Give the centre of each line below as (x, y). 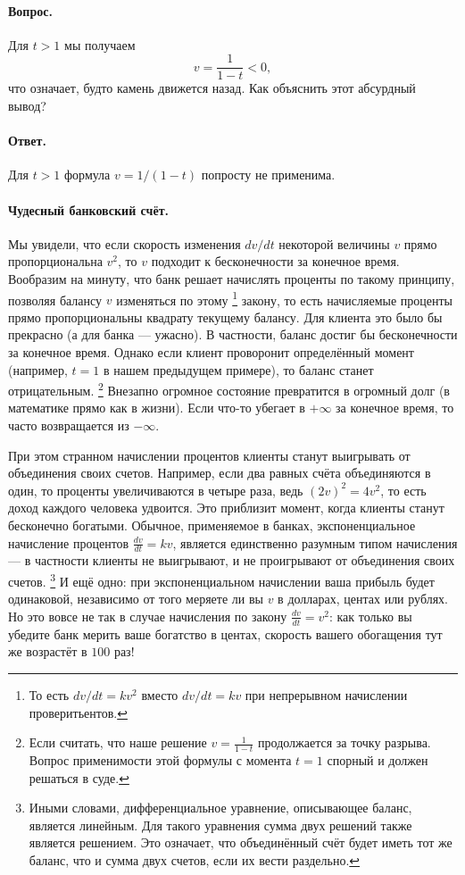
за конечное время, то (395, 408)
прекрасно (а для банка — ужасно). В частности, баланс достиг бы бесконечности (233, 334)
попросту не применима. (268, 175)
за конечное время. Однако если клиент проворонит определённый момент (211, 352)
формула (87, 175)
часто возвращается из (69, 425)
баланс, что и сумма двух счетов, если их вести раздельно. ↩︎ (195, 859)
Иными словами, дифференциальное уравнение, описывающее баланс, (220, 808)
